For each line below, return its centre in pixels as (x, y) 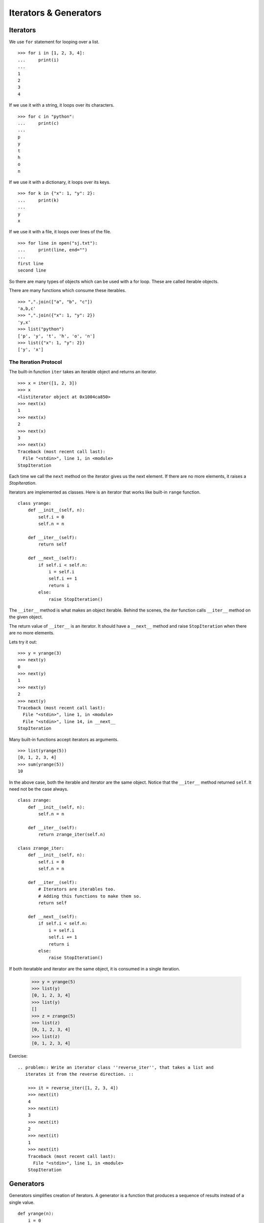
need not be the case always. (39, 789)
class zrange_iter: (41, 848)
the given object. (26, 617)
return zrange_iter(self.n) (72, 835)
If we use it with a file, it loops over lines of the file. (60, 232)
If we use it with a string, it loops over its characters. (62, 105)
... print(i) (38, 60)
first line (31, 263)
